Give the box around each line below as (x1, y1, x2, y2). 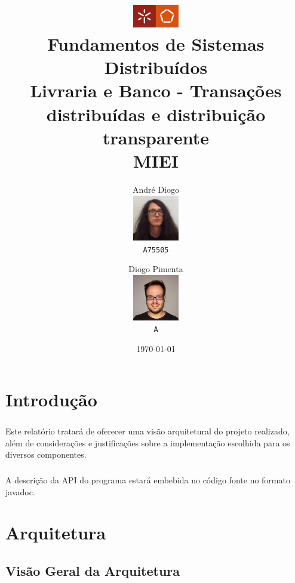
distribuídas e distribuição (46, 101, 266, 126)
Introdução (5, 387, 97, 412)
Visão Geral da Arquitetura (5, 562, 180, 580)
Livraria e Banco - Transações (30, 78, 282, 103)
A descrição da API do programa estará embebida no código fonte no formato (5, 474, 290, 486)
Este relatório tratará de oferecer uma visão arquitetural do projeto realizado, (5, 424, 290, 437)
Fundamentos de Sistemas (47, 32, 265, 56)
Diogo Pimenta (128, 263, 183, 275)
